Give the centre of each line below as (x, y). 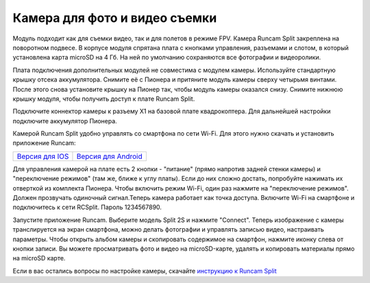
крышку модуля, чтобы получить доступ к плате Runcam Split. (104, 99)
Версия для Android (110, 156)
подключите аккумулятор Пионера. (65, 121)
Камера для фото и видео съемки (115, 18)
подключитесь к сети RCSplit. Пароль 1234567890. (87, 207)
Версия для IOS (43, 156)
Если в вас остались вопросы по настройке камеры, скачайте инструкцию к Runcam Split (145, 271)
